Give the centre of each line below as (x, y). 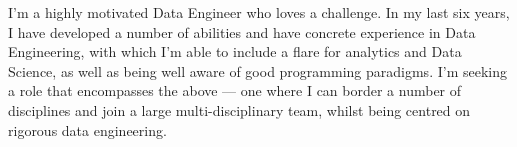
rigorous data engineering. (87, 129)
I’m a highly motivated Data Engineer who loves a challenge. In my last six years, (259, 12)
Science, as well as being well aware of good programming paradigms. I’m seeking (257, 70)
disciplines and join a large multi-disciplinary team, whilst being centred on (239, 109)
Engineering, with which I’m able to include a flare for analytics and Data (235, 51)
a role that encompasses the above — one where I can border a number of (235, 90)
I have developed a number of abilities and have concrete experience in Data (242, 31)
